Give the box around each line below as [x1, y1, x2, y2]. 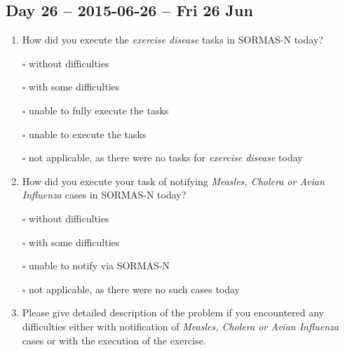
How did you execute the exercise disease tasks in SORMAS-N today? [22, 32, 323, 47]
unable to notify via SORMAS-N [29, 258, 170, 273]
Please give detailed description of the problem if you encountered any [22, 305, 324, 320]
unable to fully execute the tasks [29, 102, 169, 117]
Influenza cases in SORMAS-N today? [22, 187, 187, 202]
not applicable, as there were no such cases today [29, 281, 241, 296]
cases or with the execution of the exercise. [22, 332, 206, 347]
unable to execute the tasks [29, 126, 147, 141]
